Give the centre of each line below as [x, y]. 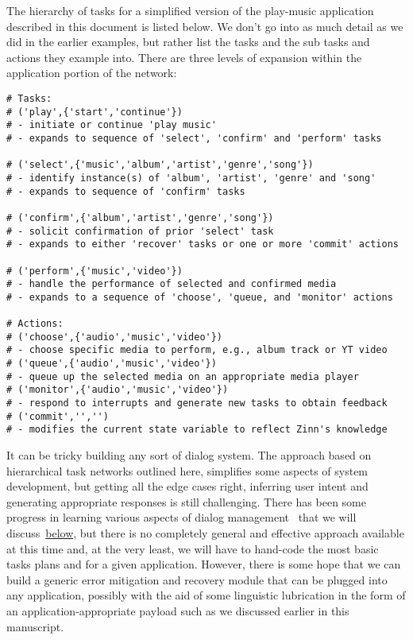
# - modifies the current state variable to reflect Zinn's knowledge [197, 430]
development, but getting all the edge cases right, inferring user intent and [187, 486]
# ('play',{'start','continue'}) [95, 112]
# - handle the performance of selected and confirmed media [172, 284]
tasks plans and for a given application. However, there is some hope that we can [204, 564]
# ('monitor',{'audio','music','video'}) [118, 390]
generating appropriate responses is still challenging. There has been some [186, 501]
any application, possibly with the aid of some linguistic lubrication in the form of [206, 595]
